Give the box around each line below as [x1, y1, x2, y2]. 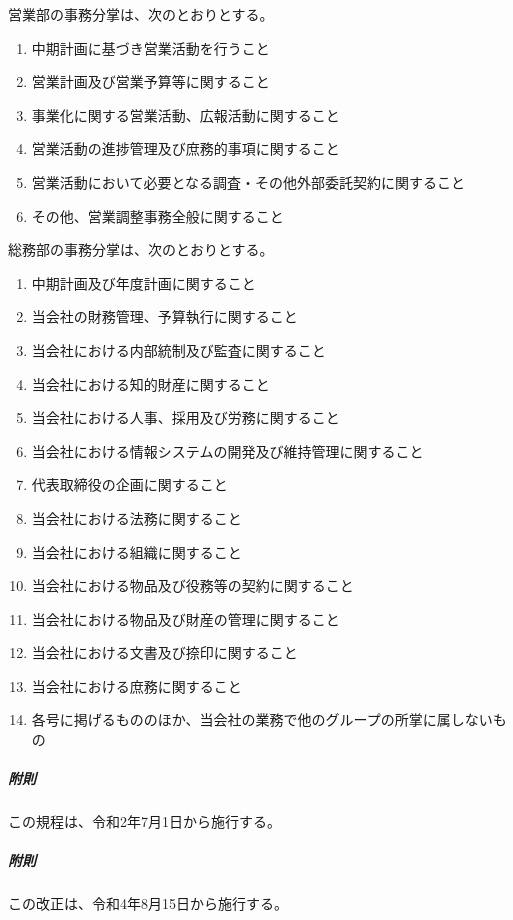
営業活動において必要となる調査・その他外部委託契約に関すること [31, 171, 465, 192]
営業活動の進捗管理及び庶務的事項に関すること [31, 138, 340, 159]
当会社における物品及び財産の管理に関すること [31, 608, 340, 629]
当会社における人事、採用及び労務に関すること [31, 407, 340, 428]
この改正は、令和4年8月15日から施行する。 [8, 893, 288, 914]
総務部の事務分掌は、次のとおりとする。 [8, 239, 274, 260]
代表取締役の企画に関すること [31, 474, 228, 495]
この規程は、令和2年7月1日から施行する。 [8, 811, 281, 832]
